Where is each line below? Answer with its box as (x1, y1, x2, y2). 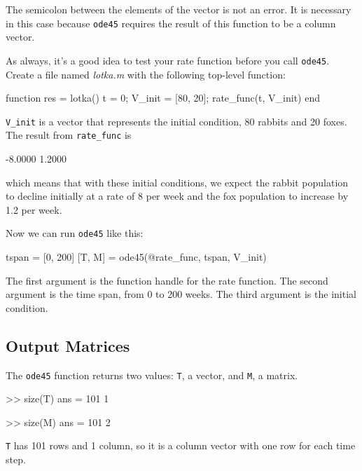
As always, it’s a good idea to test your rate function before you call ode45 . (6, 53, 330, 67)
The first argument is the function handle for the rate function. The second (6, 273, 328, 287)
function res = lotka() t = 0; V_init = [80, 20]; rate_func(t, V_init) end (6, 90, 320, 105)
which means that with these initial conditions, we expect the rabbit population (6, 175, 349, 189)
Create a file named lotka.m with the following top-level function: (6, 67, 286, 81)
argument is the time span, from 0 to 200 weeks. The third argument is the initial (6, 287, 356, 301)
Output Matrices (6, 334, 130, 356)
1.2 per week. (6, 202, 62, 217)
